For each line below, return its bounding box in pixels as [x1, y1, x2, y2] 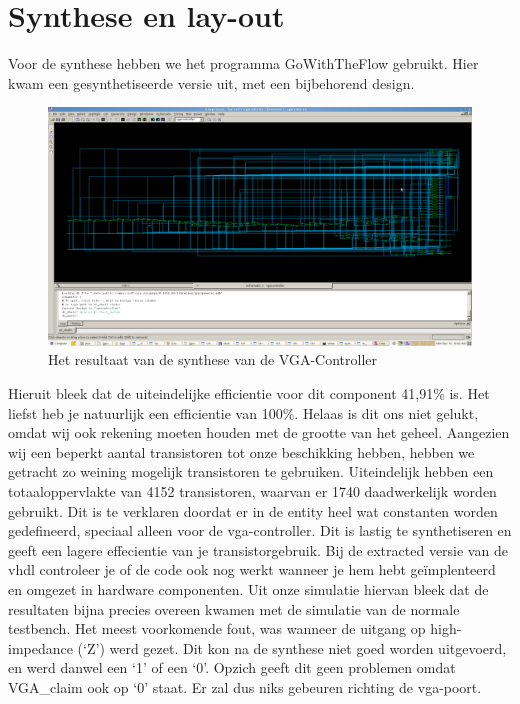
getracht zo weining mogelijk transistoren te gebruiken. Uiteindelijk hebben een [8, 461, 494, 482]
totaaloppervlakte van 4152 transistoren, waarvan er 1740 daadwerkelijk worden [8, 480, 497, 501]
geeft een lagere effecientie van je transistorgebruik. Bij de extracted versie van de [8, 539, 508, 560]
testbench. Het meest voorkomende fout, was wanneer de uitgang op [8, 618, 426, 639]
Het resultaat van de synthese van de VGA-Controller [48, 349, 378, 370]
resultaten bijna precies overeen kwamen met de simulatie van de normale [8, 598, 460, 619]
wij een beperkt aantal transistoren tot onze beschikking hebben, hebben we [8, 441, 475, 462]
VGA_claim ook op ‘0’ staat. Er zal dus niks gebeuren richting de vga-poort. [8, 676, 482, 697]
